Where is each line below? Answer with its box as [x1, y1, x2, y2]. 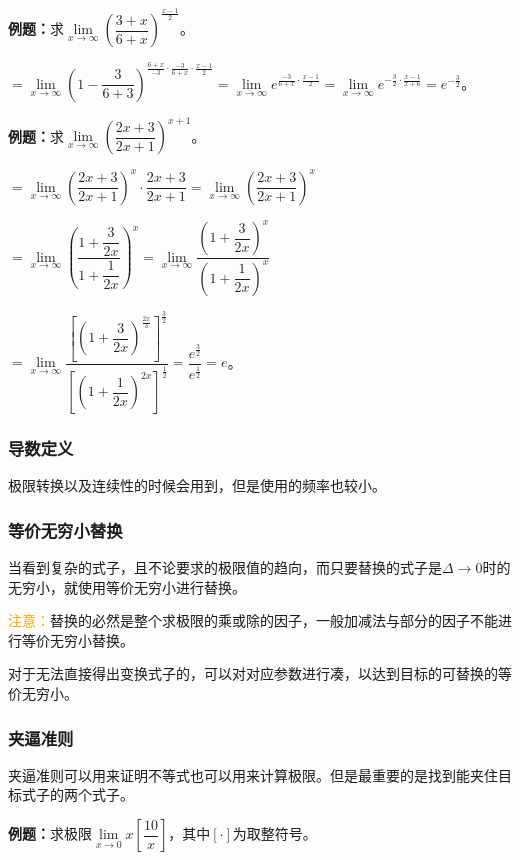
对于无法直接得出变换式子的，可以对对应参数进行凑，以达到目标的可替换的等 [8, 663, 512, 684]
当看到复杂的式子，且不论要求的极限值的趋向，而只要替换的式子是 [8, 557, 442, 578]
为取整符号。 [232, 823, 317, 844]
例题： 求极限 [8, 823, 92, 844]
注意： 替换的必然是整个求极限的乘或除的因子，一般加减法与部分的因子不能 [8, 610, 498, 631]
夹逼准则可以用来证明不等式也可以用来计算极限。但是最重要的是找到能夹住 [8, 764, 498, 785]
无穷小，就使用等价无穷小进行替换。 [8, 576, 246, 597]
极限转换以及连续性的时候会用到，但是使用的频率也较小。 [8, 475, 386, 496]
